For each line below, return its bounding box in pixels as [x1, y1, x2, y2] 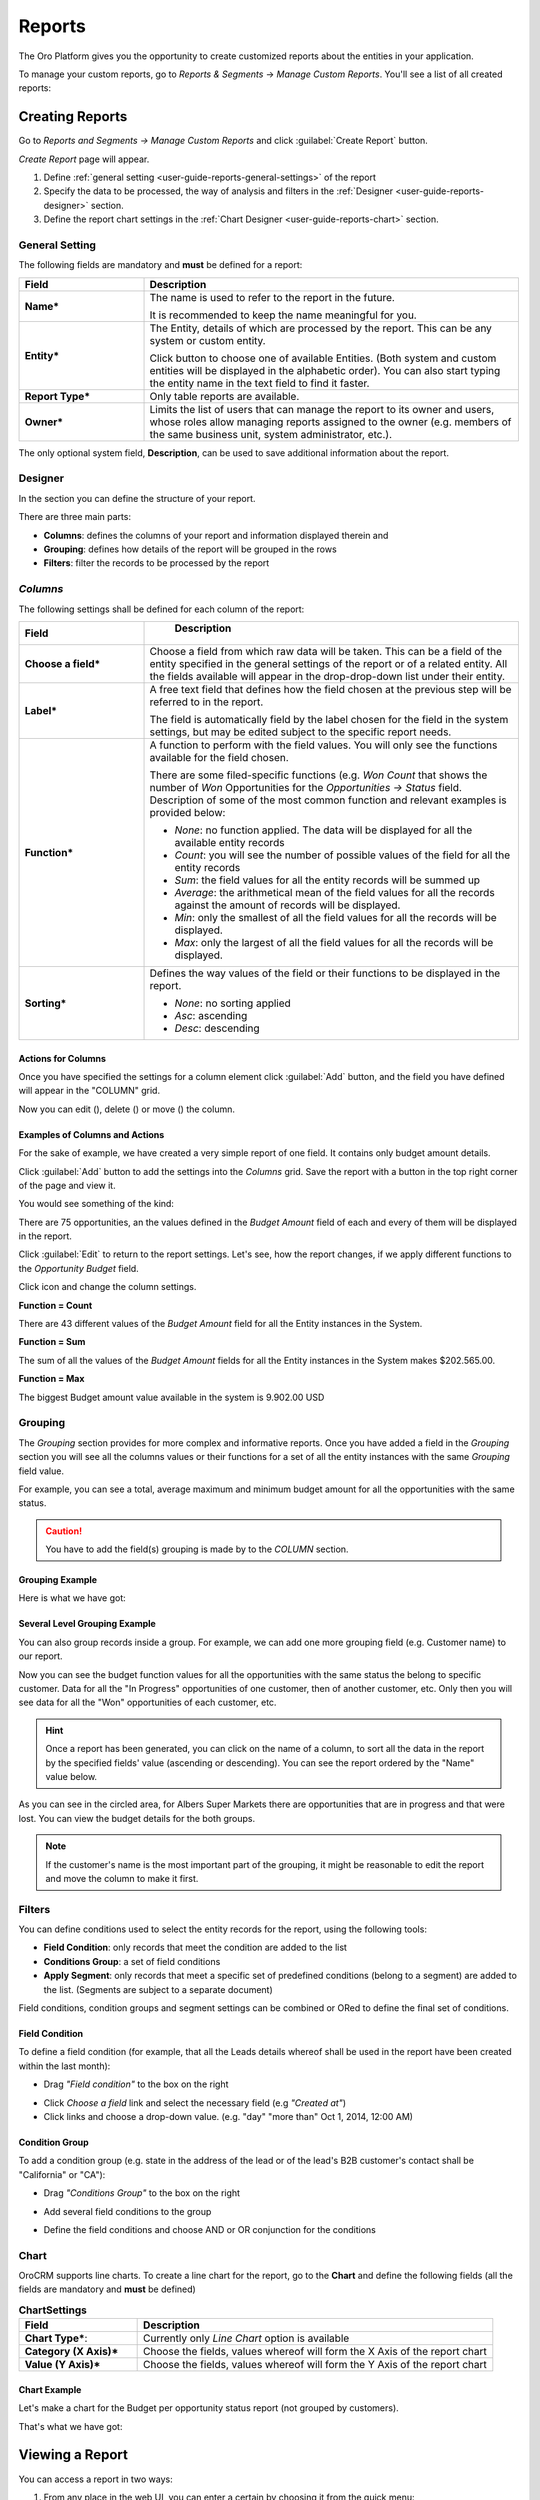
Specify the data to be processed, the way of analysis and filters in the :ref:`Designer [43, 185, 394, 197]
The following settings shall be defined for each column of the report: [18, 603, 305, 615]
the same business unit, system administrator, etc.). [149, 427, 393, 441]
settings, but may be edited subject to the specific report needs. [149, 725, 452, 739]
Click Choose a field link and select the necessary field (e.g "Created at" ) [43, 2096, 347, 2109]
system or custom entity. [149, 333, 266, 347]
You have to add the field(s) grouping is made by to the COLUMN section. [45, 1543, 349, 1555]
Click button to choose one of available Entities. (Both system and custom [149, 351, 497, 365]
